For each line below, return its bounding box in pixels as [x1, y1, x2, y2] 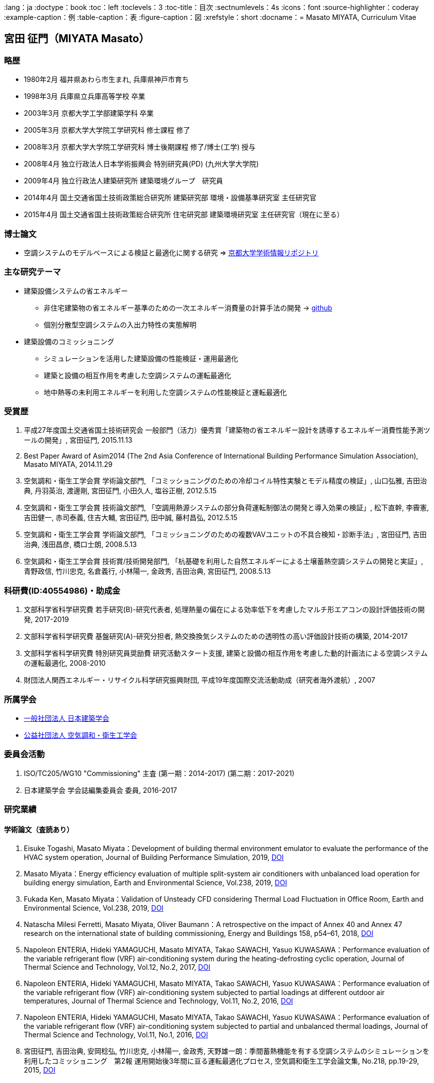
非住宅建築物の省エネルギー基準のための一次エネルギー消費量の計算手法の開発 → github [44, 303, 332, 312]
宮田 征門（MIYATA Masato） [4, 32, 149, 45]
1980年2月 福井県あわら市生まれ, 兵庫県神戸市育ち [24, 75, 189, 84]
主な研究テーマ [4, 267, 61, 277]
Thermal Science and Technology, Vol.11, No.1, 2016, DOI [24, 1030, 208, 1039]
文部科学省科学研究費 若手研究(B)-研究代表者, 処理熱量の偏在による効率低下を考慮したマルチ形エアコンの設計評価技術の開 [24, 605, 425, 614]
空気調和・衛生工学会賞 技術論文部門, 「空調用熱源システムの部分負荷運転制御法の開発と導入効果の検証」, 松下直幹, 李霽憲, [24, 503, 429, 512]
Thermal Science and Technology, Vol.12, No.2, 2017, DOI [24, 963, 211, 972]
